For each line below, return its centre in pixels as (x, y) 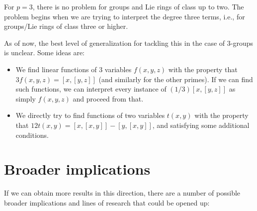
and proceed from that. (108, 98)
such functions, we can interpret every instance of (91, 89)
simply (26, 98)
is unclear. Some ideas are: (44, 53)
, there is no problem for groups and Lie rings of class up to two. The (138, 6)
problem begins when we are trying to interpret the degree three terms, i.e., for (125, 16)
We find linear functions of (56, 69)
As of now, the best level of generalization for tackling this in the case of (115, 43)
